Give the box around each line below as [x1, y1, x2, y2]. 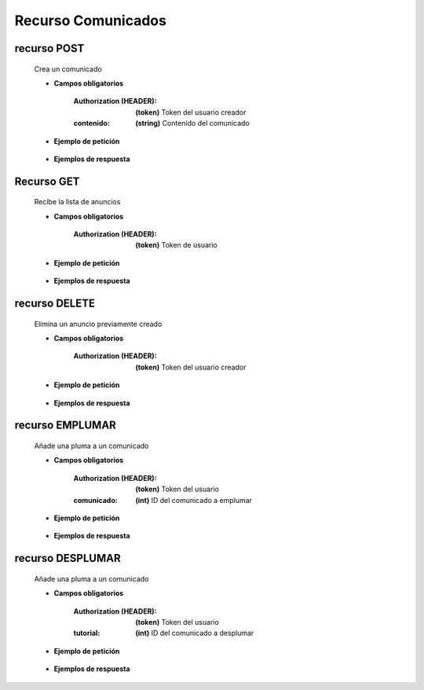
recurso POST [14, 42, 85, 55]
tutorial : [73, 629, 101, 638]
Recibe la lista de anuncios [34, 197, 121, 207]
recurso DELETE [14, 297, 96, 310]
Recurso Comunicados [14, 12, 166, 29]
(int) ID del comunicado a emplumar [135, 495, 253, 505]
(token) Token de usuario [135, 240, 217, 250]
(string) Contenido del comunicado [135, 119, 250, 128]
